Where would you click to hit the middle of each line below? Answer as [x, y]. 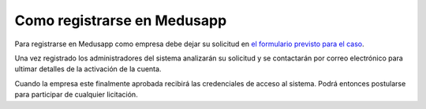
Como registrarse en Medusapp [121, 20]
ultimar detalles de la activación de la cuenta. [88, 69]
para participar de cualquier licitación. [76, 95]
